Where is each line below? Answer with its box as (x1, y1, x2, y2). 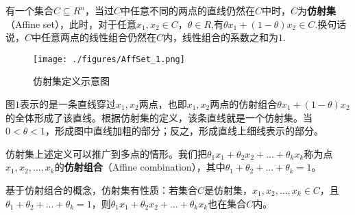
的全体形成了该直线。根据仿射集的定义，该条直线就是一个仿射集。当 (5, 110, 313, 124)
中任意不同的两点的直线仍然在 (121, 3, 255, 17)
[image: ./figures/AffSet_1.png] (33, 54, 185, 64)
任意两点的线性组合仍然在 (41, 30, 157, 44)
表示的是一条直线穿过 (20, 97, 116, 111)
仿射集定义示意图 (33, 74, 110, 88)
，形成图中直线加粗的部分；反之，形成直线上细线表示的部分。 (45, 124, 323, 138)
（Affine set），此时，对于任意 (5, 16, 137, 31)
